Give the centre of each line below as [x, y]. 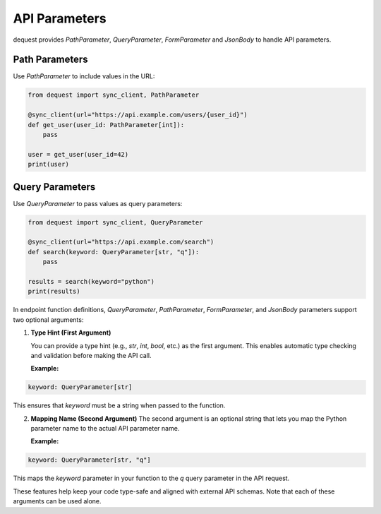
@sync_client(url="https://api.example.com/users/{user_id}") [138, 115]
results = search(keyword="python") [91, 281]
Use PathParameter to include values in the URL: [84, 76]
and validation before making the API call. [91, 355]
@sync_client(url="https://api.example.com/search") [121, 242]
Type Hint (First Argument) [71, 333]
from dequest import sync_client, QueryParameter [115, 222]
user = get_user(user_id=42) [78, 154]
